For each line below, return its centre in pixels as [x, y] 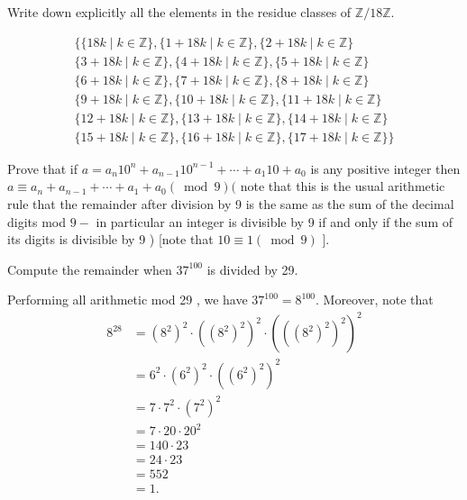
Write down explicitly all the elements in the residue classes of [179, 12]
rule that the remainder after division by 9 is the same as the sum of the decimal [231, 203]
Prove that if [43, 168]
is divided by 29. [252, 269]
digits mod [37, 221]
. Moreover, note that [374, 300]
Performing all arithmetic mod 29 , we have [128, 300]
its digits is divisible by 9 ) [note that [110, 239]
